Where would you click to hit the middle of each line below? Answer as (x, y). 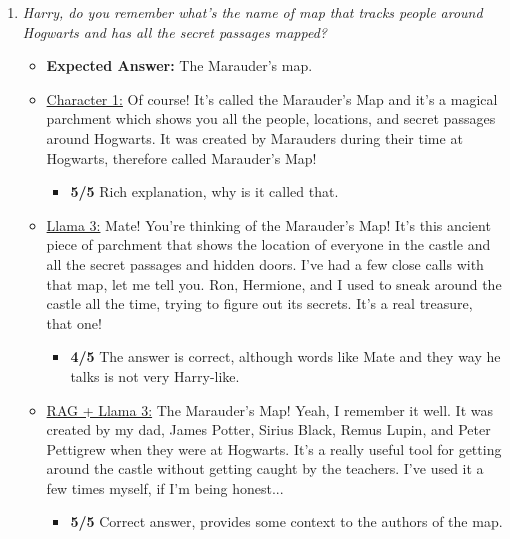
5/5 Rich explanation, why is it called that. (204, 191)
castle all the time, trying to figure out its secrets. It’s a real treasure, (259, 303)
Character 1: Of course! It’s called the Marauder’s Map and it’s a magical (272, 98)
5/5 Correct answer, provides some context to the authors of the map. (286, 521)
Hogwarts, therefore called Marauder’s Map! (181, 157)
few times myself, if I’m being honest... (165, 487)
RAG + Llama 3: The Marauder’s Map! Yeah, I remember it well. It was (270, 409)
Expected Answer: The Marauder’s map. (179, 65)
